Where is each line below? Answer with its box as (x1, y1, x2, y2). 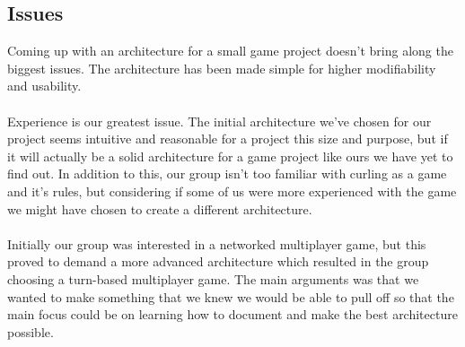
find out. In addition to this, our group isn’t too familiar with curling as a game (7, 164, 447, 183)
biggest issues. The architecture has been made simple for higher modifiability (7, 58, 436, 77)
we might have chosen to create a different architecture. (7, 199, 312, 218)
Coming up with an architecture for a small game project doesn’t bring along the (7, 41, 453, 60)
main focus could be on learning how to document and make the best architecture (7, 305, 458, 324)
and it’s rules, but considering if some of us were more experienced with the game (7, 181, 457, 200)
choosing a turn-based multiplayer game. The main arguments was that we (7, 269, 419, 288)
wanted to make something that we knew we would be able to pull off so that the (7, 287, 454, 306)
